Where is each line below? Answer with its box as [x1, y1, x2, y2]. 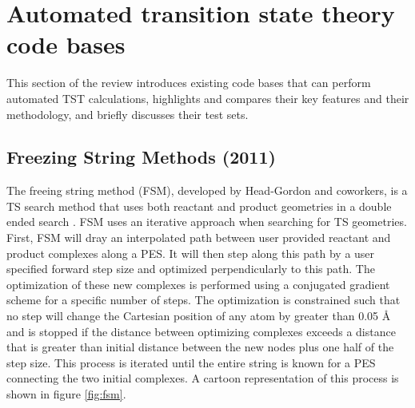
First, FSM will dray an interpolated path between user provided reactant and [6, 229, 391, 246]
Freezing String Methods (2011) [6, 145, 276, 169]
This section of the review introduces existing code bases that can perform [6, 74, 371, 91]
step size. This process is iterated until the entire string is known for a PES [6, 354, 376, 370]
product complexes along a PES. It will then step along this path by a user [6, 244, 375, 261]
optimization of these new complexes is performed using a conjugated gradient [6, 275, 390, 292]
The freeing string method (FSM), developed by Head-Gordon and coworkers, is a [6, 182, 408, 199]
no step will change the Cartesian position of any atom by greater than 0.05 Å [6, 307, 391, 324]
